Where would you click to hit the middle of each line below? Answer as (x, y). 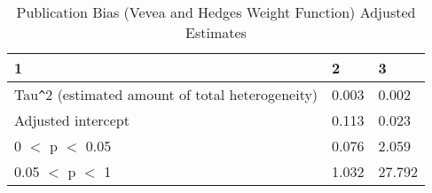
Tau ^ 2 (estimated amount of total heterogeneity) (166, 94)
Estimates (216, 32)
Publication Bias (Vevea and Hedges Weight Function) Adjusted (216, 12)
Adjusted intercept (72, 120)
